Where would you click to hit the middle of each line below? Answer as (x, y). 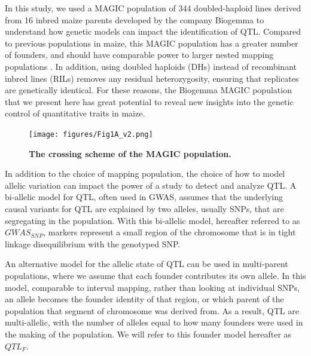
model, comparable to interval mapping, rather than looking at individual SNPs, (153, 287)
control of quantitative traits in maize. (75, 113)
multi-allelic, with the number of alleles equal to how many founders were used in (154, 322)
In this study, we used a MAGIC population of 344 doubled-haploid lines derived (153, 8)
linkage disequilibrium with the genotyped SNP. (93, 243)
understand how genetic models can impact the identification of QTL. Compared (153, 31)
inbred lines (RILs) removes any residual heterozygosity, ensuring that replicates (152, 78)
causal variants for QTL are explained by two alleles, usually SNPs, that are (144, 208)
